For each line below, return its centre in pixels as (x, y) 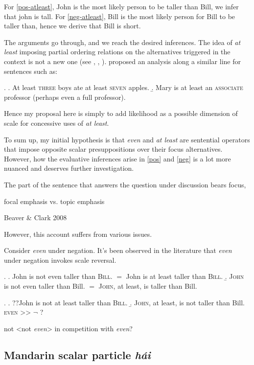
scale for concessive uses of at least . (57, 123)
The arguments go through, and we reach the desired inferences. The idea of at (122, 42)
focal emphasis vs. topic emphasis (54, 201)
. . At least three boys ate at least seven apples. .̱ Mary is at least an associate (124, 87)
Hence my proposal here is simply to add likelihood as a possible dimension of (121, 113)
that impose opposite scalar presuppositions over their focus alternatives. (113, 149)
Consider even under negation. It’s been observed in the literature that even (118, 250)
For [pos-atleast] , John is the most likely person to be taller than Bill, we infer (121, 6)
